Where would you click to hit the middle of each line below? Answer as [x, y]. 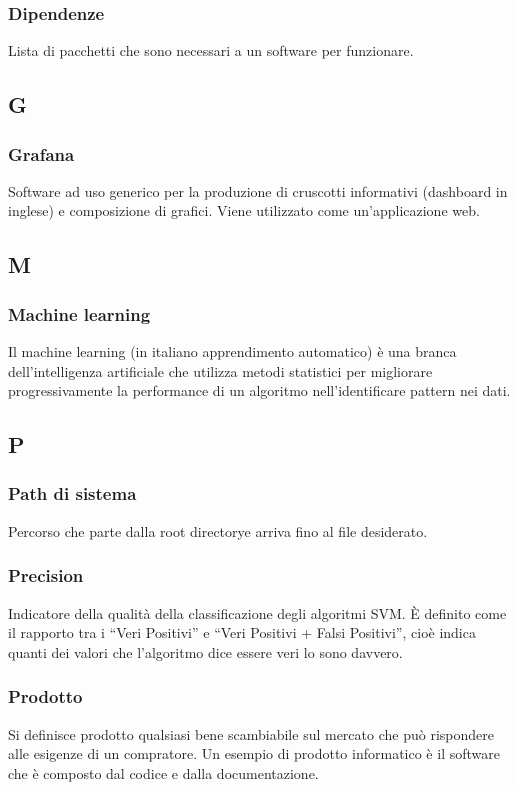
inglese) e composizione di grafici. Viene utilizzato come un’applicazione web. [244, 210]
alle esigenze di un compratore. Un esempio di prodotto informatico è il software [254, 753]
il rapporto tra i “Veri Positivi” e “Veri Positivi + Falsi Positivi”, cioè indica [242, 632]
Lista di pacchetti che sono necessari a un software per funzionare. [211, 50]
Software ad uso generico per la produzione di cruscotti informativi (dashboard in [258, 190]
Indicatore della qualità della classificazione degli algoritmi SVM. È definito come [257, 612]
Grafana [41, 153]
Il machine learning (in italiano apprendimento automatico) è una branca [232, 351]
